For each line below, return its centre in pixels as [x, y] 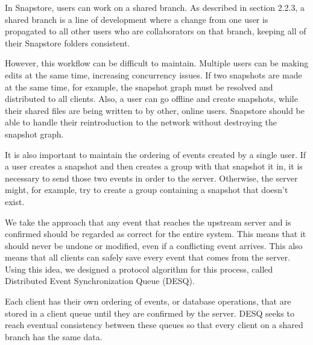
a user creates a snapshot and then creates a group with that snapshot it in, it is [154, 166]
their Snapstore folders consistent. [68, 43]
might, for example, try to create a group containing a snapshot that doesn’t [147, 190]
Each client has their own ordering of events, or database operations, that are [148, 301]
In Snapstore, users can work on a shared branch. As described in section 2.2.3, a [155, 7]
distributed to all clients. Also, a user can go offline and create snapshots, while [151, 99]
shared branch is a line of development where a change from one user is [137, 19]
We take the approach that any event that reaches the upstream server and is [148, 222]
